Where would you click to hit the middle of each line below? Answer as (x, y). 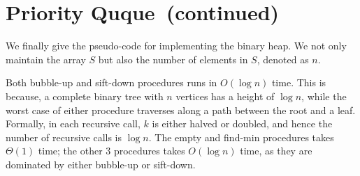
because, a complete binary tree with (85, 96)
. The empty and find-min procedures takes (241, 137)
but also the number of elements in (173, 59)
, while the (324, 96)
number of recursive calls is (64, 137)
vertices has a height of (225, 96)
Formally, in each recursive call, (73, 123)
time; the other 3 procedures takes (111, 151)
